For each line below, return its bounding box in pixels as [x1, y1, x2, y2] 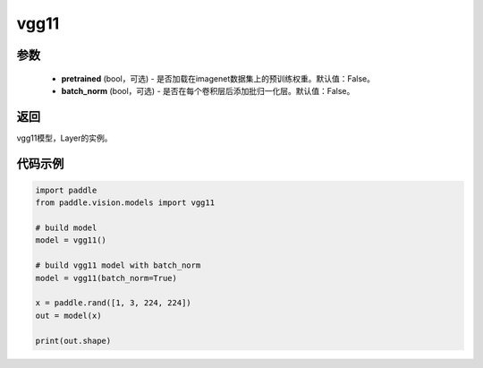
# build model [35, 223, 97, 233]
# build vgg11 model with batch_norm [35, 261, 201, 270]
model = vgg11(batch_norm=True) [35, 273, 178, 283]
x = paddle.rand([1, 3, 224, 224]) [35, 298, 191, 308]
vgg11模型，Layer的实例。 [16, 133, 113, 143]
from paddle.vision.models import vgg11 [35, 198, 215, 208]
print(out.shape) [35, 336, 112, 346]
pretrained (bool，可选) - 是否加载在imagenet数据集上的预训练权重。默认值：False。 [61, 73, 376, 84]
